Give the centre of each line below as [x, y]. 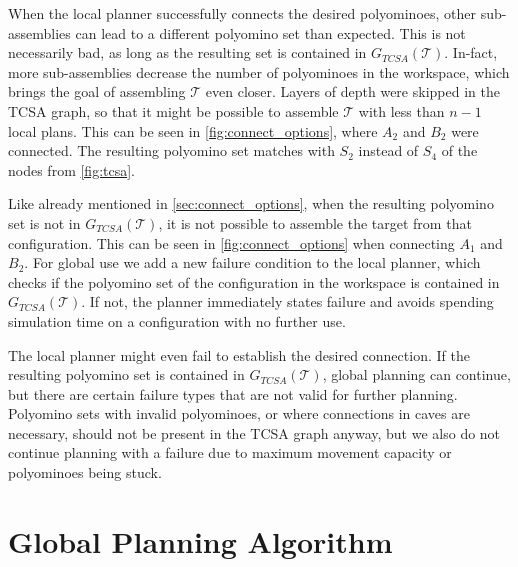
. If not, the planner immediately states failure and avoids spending [287, 301]
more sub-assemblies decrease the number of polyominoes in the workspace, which [259, 71]
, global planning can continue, [416, 374]
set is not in [44, 222]
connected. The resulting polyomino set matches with [171, 150]
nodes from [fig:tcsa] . [71, 169]
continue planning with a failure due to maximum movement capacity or [230, 452]
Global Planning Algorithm [200, 540]
